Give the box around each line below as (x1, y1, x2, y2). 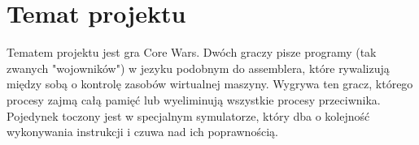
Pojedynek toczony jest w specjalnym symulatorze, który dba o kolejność (7, 107, 370, 124)
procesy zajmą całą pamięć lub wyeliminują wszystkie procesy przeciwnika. (7, 91, 381, 108)
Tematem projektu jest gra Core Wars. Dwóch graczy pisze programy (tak (7, 44, 377, 61)
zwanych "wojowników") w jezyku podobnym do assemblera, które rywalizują (7, 59, 390, 76)
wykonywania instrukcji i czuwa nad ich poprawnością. (7, 123, 278, 140)
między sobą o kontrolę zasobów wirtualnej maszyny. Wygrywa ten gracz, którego (7, 75, 413, 92)
